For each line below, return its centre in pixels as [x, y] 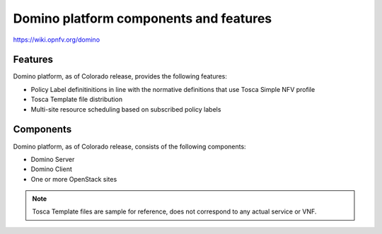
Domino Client [51, 169]
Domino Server [53, 159]
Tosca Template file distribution [77, 100]
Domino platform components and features [143, 18]
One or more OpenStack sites [74, 179]
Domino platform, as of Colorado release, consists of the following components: [130, 146]
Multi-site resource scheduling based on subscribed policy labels [126, 109]
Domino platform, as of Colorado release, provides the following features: [120, 76]
